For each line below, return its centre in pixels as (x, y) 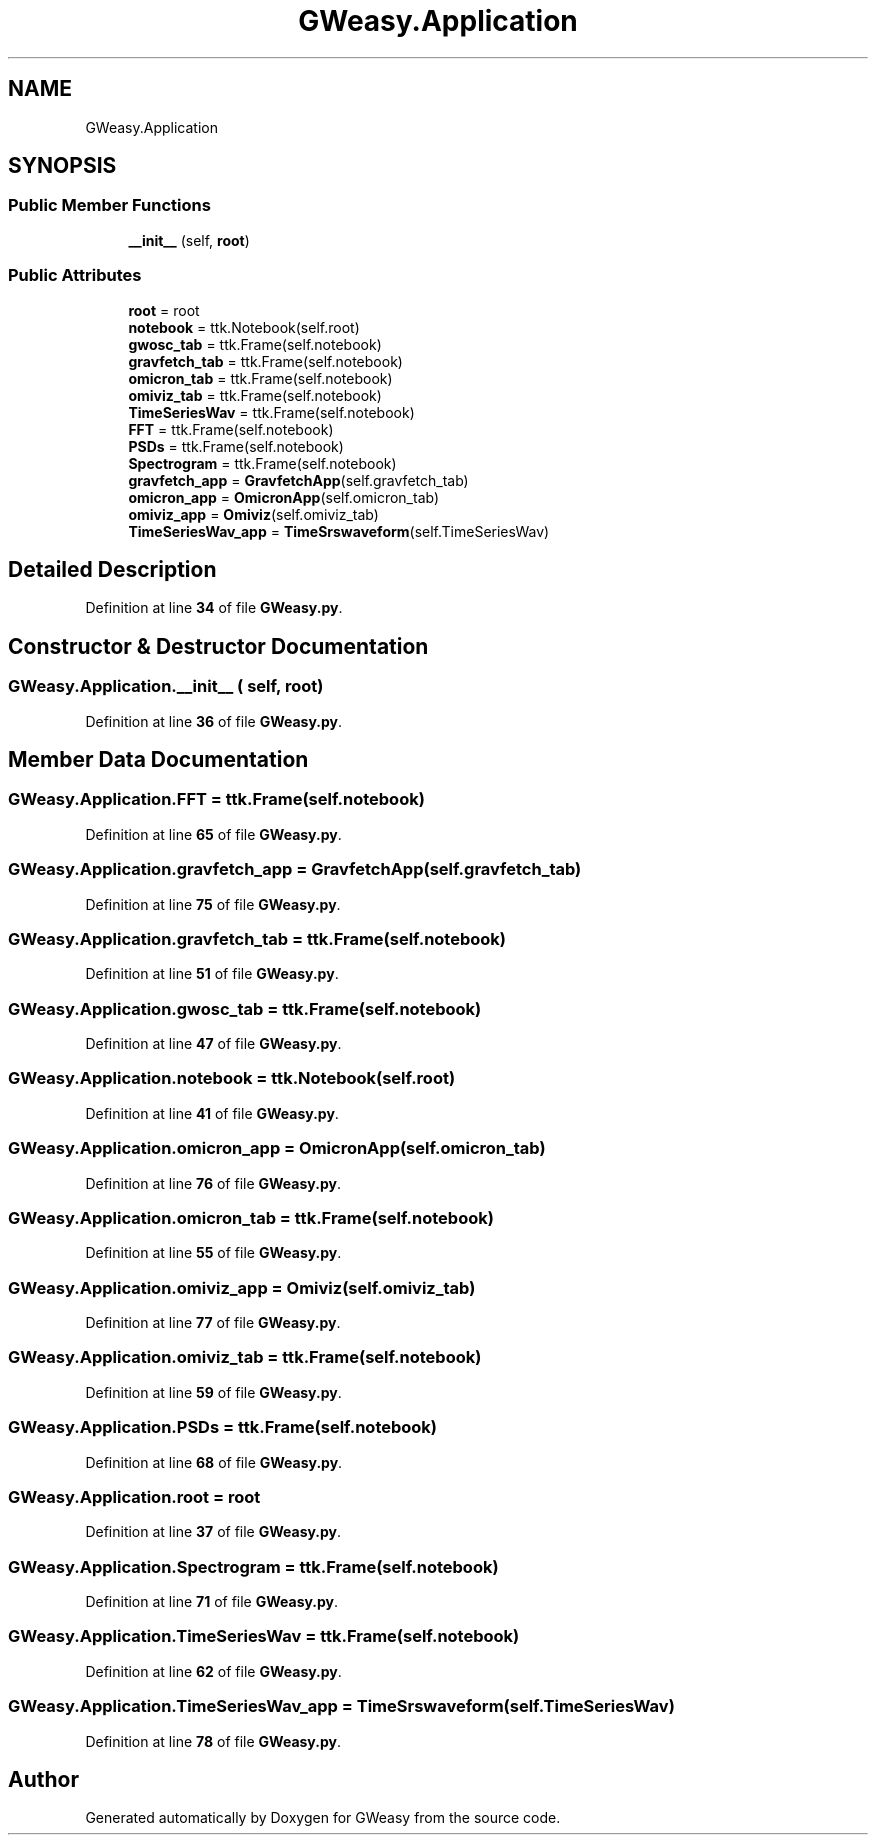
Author (43, 1780)
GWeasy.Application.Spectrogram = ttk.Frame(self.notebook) (253, 1566)
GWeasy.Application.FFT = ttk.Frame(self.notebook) (216, 799)
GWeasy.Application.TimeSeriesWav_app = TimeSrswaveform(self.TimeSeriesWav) (341, 1706)
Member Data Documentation (158, 760)
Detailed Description (112, 569)
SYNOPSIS (62, 166)
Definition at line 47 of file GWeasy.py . (213, 1044)
